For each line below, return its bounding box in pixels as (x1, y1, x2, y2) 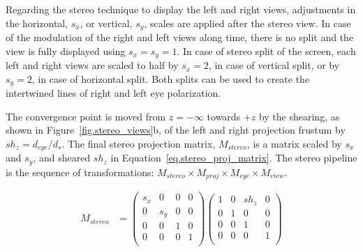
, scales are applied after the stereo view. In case (144, 15, 351, 30)
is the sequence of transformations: (6, 164, 154, 179)
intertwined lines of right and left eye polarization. (6, 86, 221, 100)
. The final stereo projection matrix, (61, 136, 216, 150)
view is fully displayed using (6, 43, 126, 58)
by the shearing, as (258, 109, 340, 123)
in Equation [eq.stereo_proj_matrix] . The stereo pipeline (110, 150, 357, 165)
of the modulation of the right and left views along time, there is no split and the (6, 30, 354, 45)
